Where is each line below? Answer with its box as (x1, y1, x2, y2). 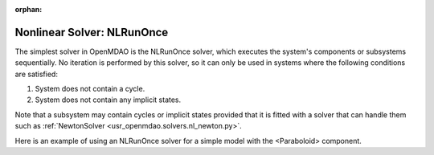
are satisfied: (14, 69, 58, 79)
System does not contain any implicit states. (35, 95, 182, 104)
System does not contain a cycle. (35, 84, 145, 94)
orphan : (14, 5, 43, 14)
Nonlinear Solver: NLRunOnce (14, 25, 169, 39)
